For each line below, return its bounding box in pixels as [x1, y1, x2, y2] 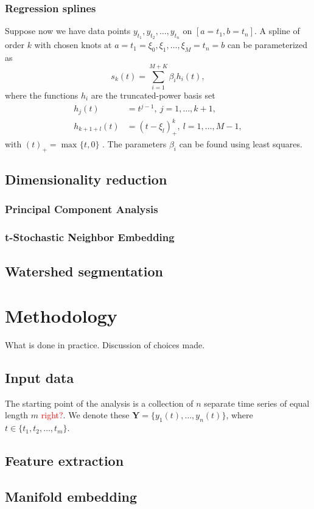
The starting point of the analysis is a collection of [5, 396, 194, 409]
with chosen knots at [34, 38, 112, 51]
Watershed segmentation [5, 261, 163, 280]
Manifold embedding [5, 486, 138, 505]
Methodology [5, 303, 117, 328]
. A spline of [254, 24, 300, 37]
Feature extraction [5, 451, 124, 470]
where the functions [5, 88, 78, 101]
